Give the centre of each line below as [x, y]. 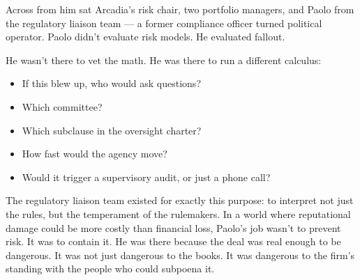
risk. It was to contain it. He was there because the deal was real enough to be [173, 241]
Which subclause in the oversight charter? [112, 130]
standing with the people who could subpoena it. [110, 269]
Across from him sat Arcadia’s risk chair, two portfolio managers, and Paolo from [180, 9]
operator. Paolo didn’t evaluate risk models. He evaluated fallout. [145, 37]
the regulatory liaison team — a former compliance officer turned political [164, 23]
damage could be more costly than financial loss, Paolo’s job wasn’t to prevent [173, 227]
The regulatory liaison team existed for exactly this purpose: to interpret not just [180, 200]
